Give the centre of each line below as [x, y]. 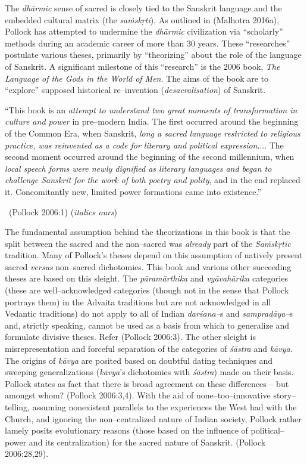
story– [285, 395]
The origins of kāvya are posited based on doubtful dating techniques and [139, 360]
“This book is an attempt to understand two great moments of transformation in [151, 109]
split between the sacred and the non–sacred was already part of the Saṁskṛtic [148, 243]
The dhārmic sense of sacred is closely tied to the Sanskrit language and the [143, 8]
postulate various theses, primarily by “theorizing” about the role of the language [153, 55]
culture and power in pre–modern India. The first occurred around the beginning [152, 121]
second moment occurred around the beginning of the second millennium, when [150, 157]
